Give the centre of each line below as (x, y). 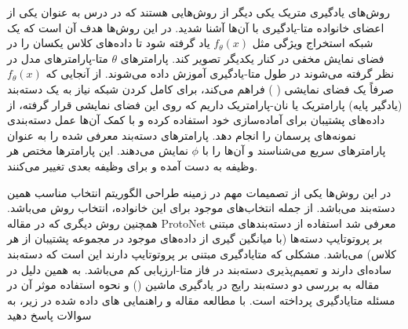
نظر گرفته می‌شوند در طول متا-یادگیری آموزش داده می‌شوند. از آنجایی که (220, 73)
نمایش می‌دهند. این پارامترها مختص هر (98, 150)
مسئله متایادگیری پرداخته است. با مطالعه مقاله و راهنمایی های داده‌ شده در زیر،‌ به (201, 300)
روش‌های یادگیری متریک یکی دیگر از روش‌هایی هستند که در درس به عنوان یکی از (199, 12)
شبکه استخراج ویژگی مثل (313, 43)
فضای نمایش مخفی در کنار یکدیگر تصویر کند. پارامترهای (252, 58)
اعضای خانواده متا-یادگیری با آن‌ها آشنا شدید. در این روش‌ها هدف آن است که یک (196, 27)
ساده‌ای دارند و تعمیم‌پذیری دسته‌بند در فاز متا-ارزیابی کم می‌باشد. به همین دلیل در (200, 269)
